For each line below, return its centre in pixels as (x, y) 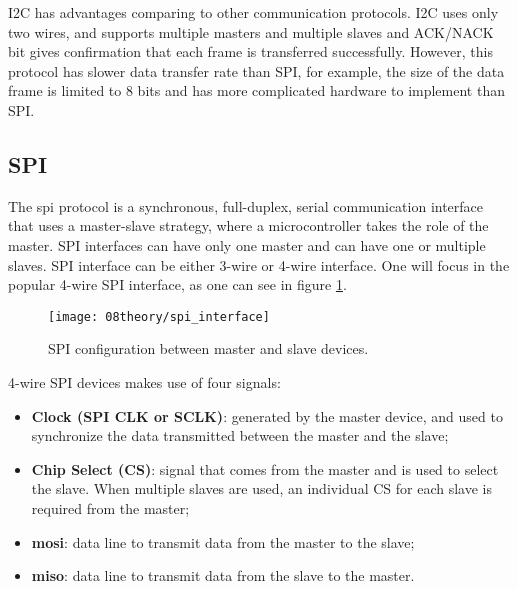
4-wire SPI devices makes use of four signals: (144, 381)
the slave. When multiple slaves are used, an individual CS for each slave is (261, 488)
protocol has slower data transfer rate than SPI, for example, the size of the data (256, 70)
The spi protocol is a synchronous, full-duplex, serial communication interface (246, 205)
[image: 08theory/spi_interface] (159, 316)
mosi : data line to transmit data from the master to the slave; (223, 541)
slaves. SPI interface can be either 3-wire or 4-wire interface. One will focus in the (259, 264)
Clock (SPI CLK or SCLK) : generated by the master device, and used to (267, 415)
